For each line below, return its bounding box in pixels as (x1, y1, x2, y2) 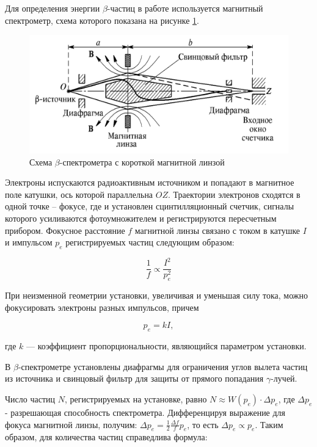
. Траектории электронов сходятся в (168, 187, 301, 200)
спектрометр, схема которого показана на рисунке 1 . (5, 13, 199, 26)
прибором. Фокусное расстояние (5, 223, 125, 236)
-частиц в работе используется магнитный (107, 2, 263, 14)
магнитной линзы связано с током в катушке (134, 223, 301, 236)
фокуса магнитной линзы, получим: (5, 418, 137, 431)
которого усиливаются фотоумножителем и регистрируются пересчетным (5, 211, 277, 224)
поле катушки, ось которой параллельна (5, 187, 153, 200)
